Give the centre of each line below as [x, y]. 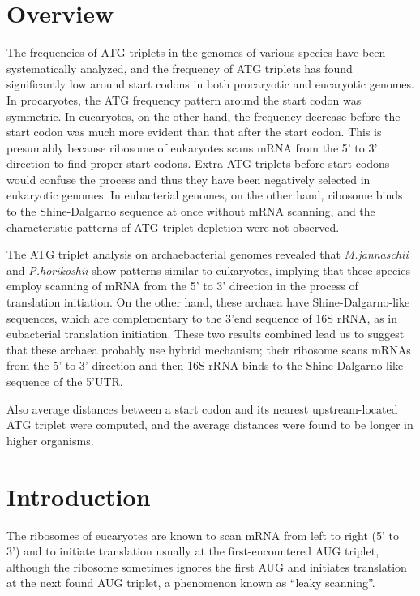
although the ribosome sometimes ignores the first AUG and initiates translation [207, 566]
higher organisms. [50, 440]
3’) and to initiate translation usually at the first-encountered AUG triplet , [193, 551]
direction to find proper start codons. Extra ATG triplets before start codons [198, 163]
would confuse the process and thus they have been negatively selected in [189, 179]
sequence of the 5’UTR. [65, 381]
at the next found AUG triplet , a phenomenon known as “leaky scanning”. [191, 583]
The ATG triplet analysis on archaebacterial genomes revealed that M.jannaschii [208, 254]
